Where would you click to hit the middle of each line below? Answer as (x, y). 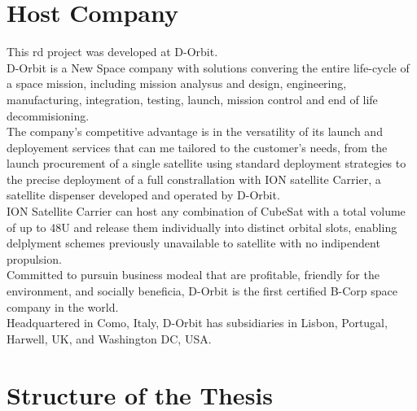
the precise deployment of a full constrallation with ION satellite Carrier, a (194, 179)
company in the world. (63, 306)
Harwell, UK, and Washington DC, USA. (109, 338)
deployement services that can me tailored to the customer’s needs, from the (197, 147)
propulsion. (34, 258)
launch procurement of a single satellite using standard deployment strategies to (206, 163)
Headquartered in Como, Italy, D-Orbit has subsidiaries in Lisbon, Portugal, (197, 323)
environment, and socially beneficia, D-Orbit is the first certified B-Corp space (202, 291)
